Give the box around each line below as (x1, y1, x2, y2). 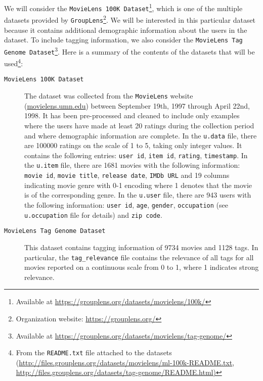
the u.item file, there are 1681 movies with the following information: (24, 160, 240, 170)
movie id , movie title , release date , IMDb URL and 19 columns (24, 170, 230, 180)
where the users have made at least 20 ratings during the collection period (24, 120, 254, 130)
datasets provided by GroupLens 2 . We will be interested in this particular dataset (4, 13, 256, 25)
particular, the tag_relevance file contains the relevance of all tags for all (24, 252, 254, 262)
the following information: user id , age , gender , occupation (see (24, 200, 228, 210)
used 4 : (4, 57, 23, 68)
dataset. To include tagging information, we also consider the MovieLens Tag (4, 34, 243, 45)
